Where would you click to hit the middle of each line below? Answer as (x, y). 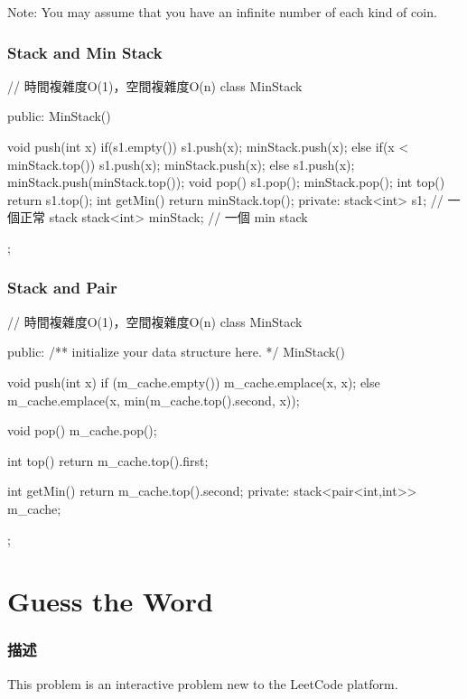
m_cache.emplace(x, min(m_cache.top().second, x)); (154, 400)
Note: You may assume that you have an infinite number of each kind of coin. (222, 12)
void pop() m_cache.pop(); (82, 430)
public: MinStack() (59, 116)
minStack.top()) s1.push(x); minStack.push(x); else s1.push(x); (181, 164)
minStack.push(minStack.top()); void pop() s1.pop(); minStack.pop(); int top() (226, 182)
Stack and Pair (62, 288)
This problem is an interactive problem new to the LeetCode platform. (203, 683)
